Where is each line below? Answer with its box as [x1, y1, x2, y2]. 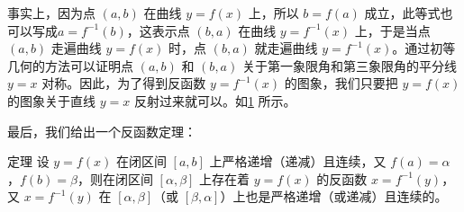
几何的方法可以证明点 [7, 56, 133, 75]
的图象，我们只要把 [284, 74, 398, 93]
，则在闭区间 [77, 169, 153, 188]
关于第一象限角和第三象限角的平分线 [241, 56, 457, 75]
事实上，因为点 [7, 4, 96, 22]
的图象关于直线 [7, 91, 96, 110]
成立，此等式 [364, 4, 441, 22]
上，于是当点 [354, 21, 431, 40]
